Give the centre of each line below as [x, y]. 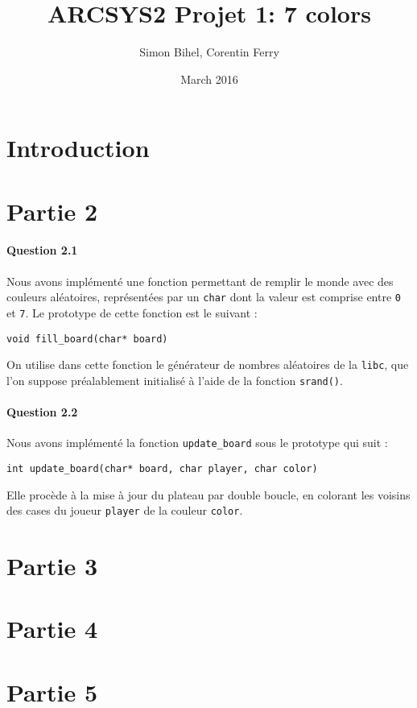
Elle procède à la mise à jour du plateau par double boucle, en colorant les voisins [208, 494]
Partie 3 [52, 566]
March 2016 [209, 79]
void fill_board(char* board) [87, 339]
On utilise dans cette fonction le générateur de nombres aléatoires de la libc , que [208, 364]
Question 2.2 [42, 412]
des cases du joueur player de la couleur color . [125, 510]
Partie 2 [52, 211]
